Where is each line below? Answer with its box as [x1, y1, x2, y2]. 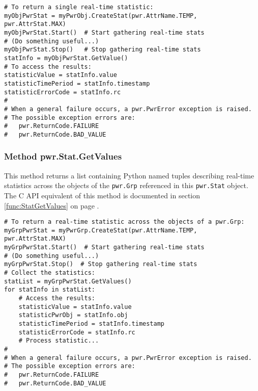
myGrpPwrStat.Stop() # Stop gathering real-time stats [4, 260, 197, 268]
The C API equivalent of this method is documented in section [4, 190, 200, 200]
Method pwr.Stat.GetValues [4, 150, 122, 163]
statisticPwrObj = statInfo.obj [18, 311, 128, 319]
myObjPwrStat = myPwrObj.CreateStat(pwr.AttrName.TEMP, [4, 12, 197, 19]
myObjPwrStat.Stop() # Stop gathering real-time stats [4, 46, 201, 54]
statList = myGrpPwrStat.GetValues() [4, 277, 132, 285]
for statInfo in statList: [4, 286, 95, 294]
